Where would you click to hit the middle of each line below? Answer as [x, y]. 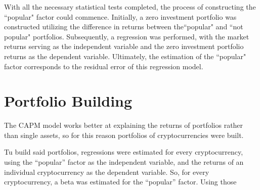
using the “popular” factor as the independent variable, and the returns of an [124, 162]
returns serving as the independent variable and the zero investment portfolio [124, 46]
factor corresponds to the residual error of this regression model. [104, 66]
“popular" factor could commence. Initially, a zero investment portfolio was [120, 16]
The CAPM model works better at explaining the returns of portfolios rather [124, 125]
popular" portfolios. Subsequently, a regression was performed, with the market [127, 36]
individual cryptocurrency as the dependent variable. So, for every [107, 172]
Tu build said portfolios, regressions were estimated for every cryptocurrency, [124, 152]
